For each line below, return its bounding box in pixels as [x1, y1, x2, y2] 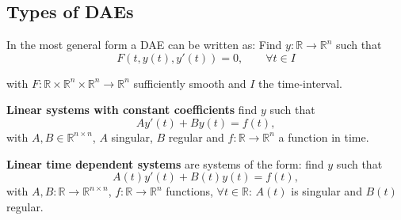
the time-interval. [258, 74, 342, 91]
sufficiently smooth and [133, 74, 246, 91]
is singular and [291, 183, 362, 199]
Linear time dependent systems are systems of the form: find [6, 155, 324, 172]
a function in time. [278, 128, 369, 145]
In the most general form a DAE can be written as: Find [6, 36, 282, 53]
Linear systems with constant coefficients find [6, 101, 258, 118]
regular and [168, 128, 224, 145]
